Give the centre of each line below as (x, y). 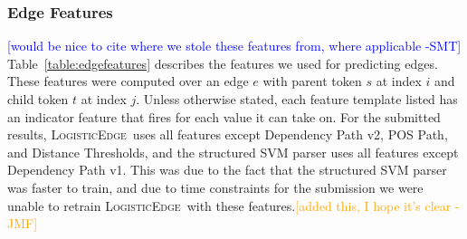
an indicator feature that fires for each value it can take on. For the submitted (224, 116)
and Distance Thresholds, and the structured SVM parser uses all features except (233, 152)
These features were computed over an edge (128, 81)
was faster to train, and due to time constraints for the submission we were (215, 187)
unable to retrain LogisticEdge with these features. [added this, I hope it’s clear (229, 205)
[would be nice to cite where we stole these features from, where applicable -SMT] (234, 46)
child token (38, 99)
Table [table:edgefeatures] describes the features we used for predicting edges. (223, 63)
